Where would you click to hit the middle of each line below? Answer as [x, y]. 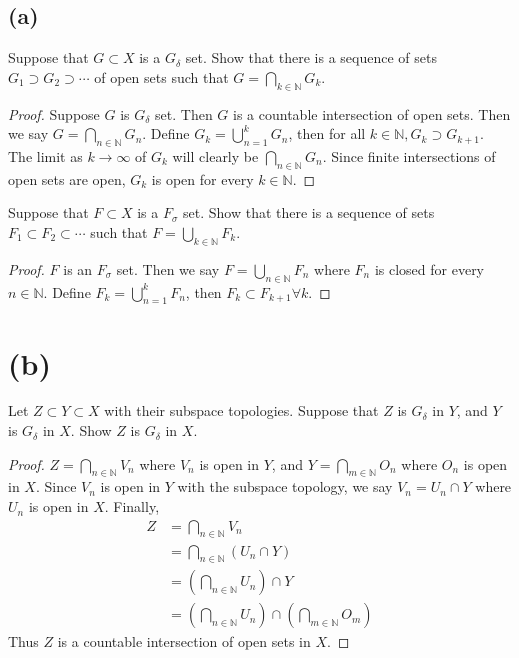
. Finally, [132, 506]
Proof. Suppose [54, 113]
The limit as [45, 155]
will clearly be [215, 155]
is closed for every [429, 268]
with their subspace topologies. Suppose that [241, 410]
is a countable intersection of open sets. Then [372, 113]
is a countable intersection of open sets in [184, 641]
